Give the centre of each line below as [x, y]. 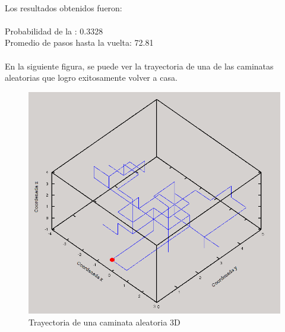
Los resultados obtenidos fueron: [64, 7]
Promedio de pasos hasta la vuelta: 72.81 [79, 42]
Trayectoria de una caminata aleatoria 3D [104, 322]
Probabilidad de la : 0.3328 [54, 31]
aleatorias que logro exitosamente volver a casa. [91, 78]
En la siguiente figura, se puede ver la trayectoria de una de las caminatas [139, 66]
